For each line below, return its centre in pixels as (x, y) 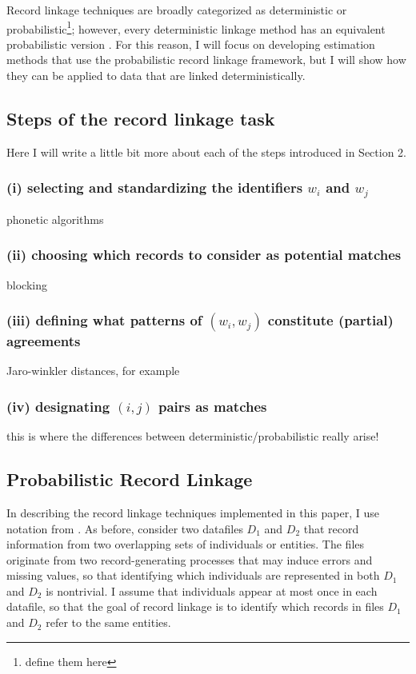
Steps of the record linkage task (141, 119)
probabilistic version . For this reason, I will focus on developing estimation (191, 44)
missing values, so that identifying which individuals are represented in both (193, 575)
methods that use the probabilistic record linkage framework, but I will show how (206, 60)
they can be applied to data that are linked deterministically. (156, 76)
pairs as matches (212, 406)
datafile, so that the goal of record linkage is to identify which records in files (195, 606)
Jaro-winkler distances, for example (93, 371)
